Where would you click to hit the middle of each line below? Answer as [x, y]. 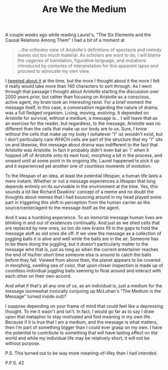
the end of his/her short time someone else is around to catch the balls [78, 255]
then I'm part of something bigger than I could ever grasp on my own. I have [84, 327]
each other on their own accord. [38, 276]
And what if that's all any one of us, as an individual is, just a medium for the [84, 286]
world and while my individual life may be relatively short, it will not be [77, 338]
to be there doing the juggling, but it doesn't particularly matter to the [77, 244]
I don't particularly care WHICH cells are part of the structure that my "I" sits [84, 139]
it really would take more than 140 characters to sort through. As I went [78, 86]
